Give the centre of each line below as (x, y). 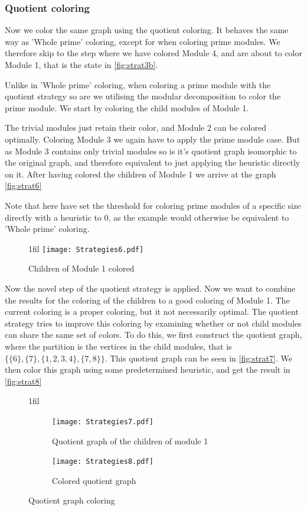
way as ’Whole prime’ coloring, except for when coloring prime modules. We (143, 41)
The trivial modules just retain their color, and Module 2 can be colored (135, 127)
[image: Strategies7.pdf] (103, 422)
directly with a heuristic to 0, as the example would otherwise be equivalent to (147, 217)
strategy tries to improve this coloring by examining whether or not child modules (153, 323)
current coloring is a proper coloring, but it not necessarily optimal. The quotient (152, 312)
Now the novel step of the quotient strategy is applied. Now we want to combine (150, 288)
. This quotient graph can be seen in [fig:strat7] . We (198, 358)
